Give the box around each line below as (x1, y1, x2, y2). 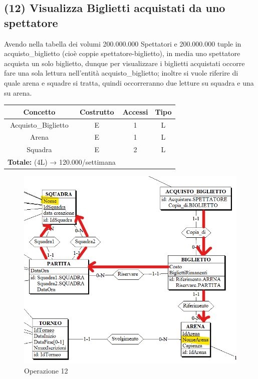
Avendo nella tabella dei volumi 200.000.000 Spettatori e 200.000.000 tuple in (4, 38, 241, 49)
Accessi (122, 106, 148, 117)
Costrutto (80, 106, 114, 117)
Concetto (23, 106, 56, 117)
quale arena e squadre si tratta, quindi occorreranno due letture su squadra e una (4, 77, 254, 88)
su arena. (4, 87, 32, 98)
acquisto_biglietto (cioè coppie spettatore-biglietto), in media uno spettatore (4, 48, 240, 59)
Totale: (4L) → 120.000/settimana (8, 157, 116, 167)
